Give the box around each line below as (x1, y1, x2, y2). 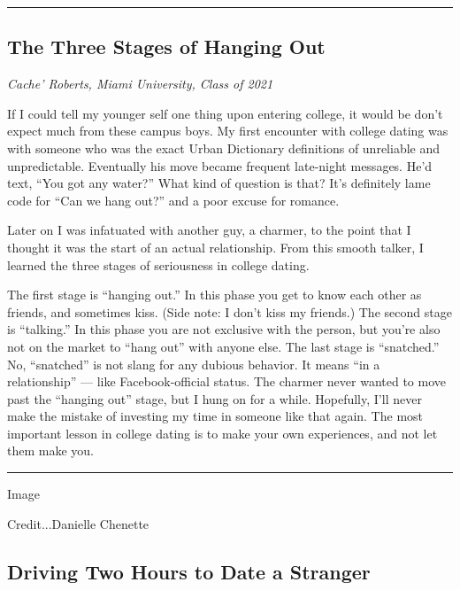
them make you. (7, 441, 94, 460)
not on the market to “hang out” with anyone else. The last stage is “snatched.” (7, 337, 440, 355)
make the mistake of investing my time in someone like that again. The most (7, 407, 424, 425)
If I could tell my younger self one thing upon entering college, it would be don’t (7, 104, 443, 122)
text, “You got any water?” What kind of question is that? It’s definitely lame (7, 174, 431, 192)
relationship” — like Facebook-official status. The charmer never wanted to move (7, 372, 446, 391)
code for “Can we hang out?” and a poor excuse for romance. (7, 190, 340, 209)
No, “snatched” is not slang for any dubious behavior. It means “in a (7, 354, 380, 373)
